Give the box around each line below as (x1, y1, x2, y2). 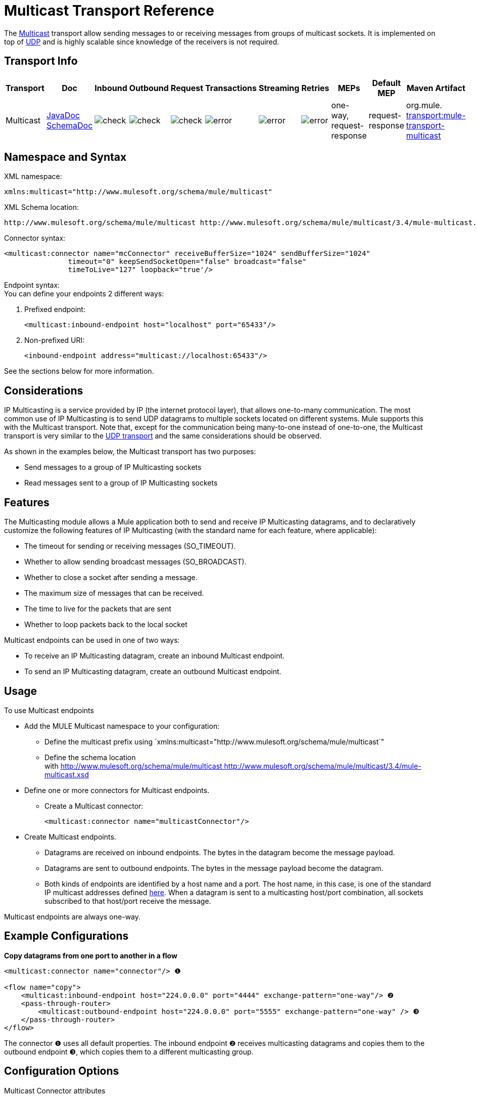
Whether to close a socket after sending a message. (24, 573, 198, 582)
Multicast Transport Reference (4, 2, 215, 19)
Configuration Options (4, 1065, 119, 1078)
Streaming (258, 82, 300, 93)
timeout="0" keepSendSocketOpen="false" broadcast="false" (68, 257, 307, 266)
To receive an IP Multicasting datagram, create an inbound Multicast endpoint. (24, 651, 285, 661)
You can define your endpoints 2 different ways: (4, 289, 164, 298)
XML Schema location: (4, 203, 79, 212)
